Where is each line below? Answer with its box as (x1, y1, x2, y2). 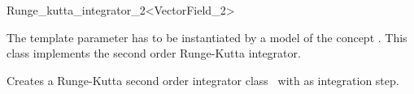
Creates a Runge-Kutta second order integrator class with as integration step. (7, 71, 399, 88)
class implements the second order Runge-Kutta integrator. (7, 45, 301, 62)
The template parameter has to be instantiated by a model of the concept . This (7, 28, 407, 45)
